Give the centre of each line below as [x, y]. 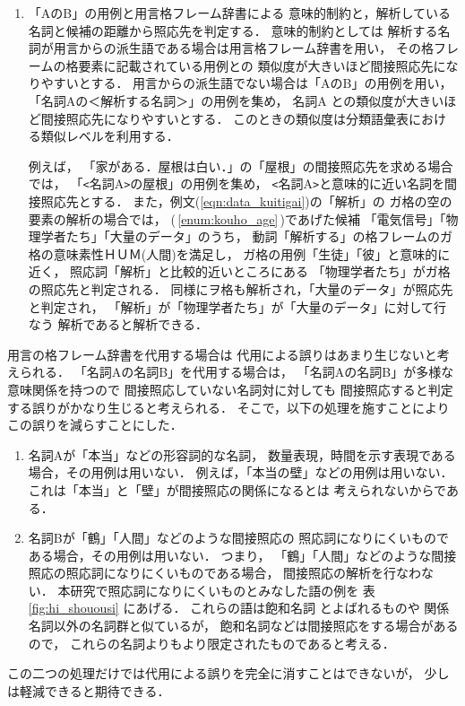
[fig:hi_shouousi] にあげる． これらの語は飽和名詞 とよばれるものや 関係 [239, 608]
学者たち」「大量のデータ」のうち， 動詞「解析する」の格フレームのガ [247, 236]
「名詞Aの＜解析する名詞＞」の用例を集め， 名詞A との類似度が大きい [236, 100]
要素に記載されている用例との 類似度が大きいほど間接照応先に [262, 65]
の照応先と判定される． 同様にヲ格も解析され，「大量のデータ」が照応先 [241, 288]
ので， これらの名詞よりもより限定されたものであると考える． [211, 643]
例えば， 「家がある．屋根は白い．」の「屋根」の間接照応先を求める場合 [241, 166]
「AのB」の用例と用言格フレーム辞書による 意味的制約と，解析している [240, 13]
